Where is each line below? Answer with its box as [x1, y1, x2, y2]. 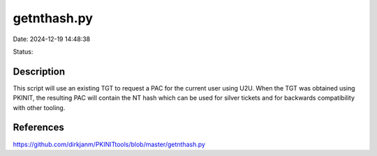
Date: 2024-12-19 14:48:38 [13, 35, 91, 43]
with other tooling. [13, 103, 66, 111]
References [13, 122, 64, 134]
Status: [13, 47, 34, 56]
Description [13, 65, 66, 77]
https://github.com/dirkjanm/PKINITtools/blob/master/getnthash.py [13, 140, 206, 148]
